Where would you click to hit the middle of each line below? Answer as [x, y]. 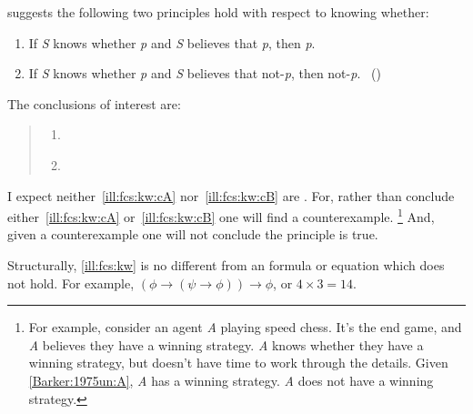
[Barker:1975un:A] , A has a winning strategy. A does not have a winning [231, 380]
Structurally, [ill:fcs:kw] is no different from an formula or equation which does [226, 265]
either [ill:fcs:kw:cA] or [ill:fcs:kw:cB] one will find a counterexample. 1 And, [221, 215]
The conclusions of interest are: [94, 103]
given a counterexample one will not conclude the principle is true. [193, 234]
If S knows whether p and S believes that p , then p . [172, 42]
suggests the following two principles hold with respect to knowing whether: [218, 12]
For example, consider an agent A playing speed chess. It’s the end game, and [245, 327]
